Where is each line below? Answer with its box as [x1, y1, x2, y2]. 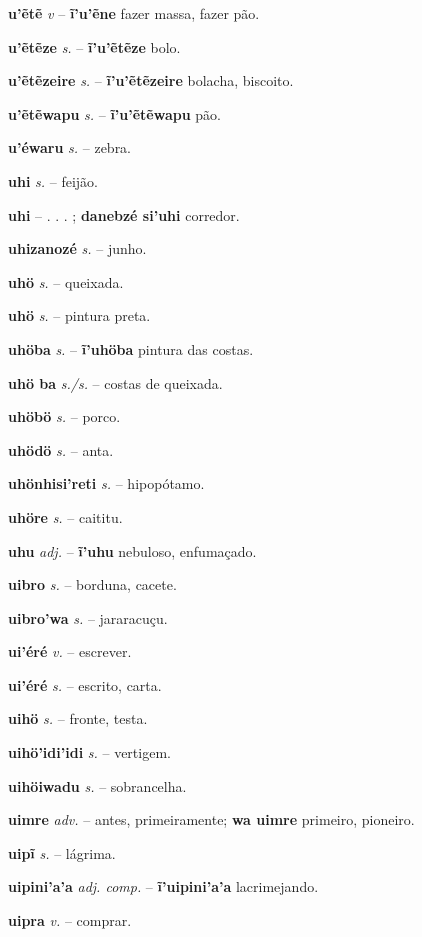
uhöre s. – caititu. [8, 506, 123, 527]
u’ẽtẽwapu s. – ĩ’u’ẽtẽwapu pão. [8, 103, 221, 124]
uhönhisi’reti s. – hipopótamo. [8, 473, 205, 494]
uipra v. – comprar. [8, 910, 132, 931]
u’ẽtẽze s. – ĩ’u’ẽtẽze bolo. [8, 36, 181, 57]
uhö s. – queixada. [8, 271, 124, 292]
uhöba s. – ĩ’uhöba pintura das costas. [8, 338, 254, 359]
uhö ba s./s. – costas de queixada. [8, 372, 223, 393]
